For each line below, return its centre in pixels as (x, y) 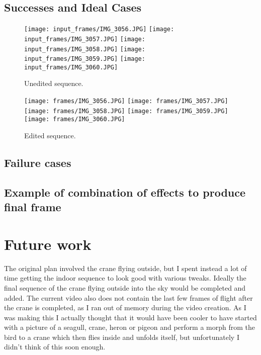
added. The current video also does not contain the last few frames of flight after (128, 297)
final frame (33, 207)
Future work (48, 244)
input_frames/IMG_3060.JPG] (71, 67)
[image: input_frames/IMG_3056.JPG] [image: (99, 29)
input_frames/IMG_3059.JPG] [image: (85, 59)
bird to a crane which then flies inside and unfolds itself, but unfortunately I (122, 337)
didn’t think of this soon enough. (55, 347)
